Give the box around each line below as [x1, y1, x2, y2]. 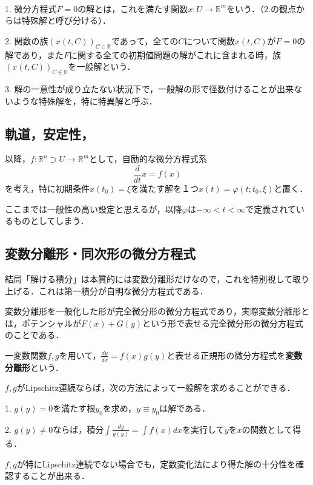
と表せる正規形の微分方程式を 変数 [166, 348, 303, 361]
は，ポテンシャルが [5, 316, 81, 329]
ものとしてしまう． [13, 214, 89, 227]
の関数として [242, 422, 293, 435]
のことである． [5, 328, 64, 341]
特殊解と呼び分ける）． [21, 14, 111, 27]
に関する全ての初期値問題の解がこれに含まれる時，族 [68, 48, 281, 61]
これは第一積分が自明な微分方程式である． [38, 284, 208, 297]
